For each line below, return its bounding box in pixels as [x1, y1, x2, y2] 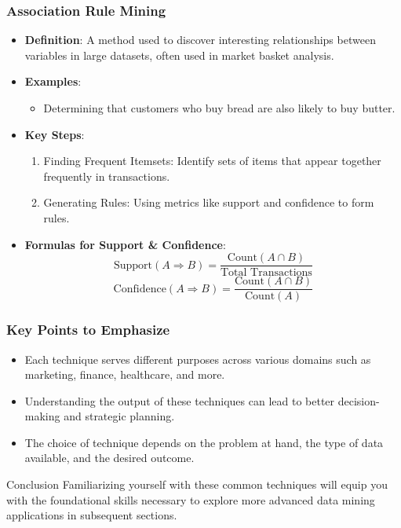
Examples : [24, 73, 82, 90]
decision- [337, 392, 380, 409]
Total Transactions [221, 267, 312, 279]
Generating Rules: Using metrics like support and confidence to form [43, 194, 374, 211]
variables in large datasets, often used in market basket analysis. [24, 46, 334, 63]
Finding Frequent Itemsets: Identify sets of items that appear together [43, 152, 381, 169]
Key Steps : [24, 126, 85, 142]
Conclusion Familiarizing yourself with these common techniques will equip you [6, 476, 388, 493]
